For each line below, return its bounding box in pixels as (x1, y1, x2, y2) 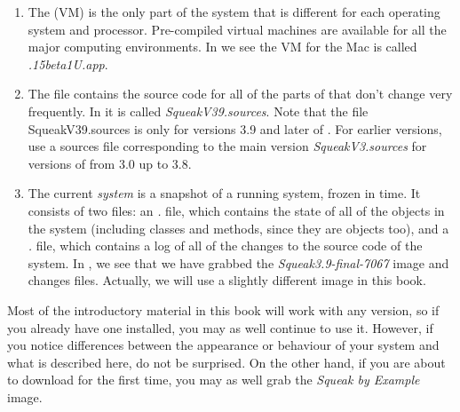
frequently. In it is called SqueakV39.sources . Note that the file (28, 101, 369, 120)
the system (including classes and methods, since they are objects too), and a (28, 218, 449, 237)
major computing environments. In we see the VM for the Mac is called (28, 37, 417, 56)
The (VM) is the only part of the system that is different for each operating (28, 3, 440, 20)
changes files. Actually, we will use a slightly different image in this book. (28, 271, 426, 289)
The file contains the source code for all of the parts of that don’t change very (28, 84, 453, 103)
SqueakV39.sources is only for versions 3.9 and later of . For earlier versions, (28, 119, 442, 138)
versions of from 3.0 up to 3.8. (28, 154, 192, 172)
